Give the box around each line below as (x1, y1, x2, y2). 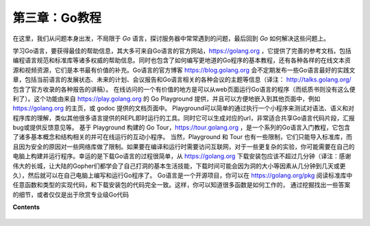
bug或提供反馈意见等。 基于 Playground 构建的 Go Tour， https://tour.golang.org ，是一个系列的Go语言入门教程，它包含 (12, 123, 351, 131)
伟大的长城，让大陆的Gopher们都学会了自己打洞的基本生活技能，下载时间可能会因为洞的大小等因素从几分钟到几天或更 (12, 162, 346, 170)
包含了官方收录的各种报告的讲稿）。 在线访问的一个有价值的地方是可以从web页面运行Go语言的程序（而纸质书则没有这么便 (12, 85, 356, 93)
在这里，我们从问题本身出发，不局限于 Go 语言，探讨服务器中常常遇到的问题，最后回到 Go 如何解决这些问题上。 (12, 34, 330, 42)
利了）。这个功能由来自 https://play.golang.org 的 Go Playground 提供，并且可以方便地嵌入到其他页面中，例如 (12, 95, 321, 103)
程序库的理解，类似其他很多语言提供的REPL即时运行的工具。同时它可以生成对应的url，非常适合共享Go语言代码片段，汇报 (12, 114, 356, 122)
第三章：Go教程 (12, 10, 102, 25)
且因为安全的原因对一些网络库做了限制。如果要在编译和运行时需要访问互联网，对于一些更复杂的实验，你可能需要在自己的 (12, 142, 355, 151)
